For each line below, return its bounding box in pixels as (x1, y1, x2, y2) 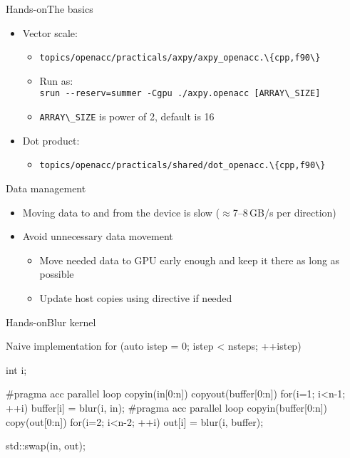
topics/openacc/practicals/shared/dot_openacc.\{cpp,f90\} (39, 160, 326, 171)
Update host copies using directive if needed (39, 290, 232, 305)
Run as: (39, 73, 73, 88)
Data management (6, 181, 86, 195)
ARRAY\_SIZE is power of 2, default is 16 (39, 109, 215, 124)
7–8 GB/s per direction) (232, 204, 336, 219)
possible (39, 266, 74, 281)
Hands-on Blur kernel (6, 314, 96, 329)
